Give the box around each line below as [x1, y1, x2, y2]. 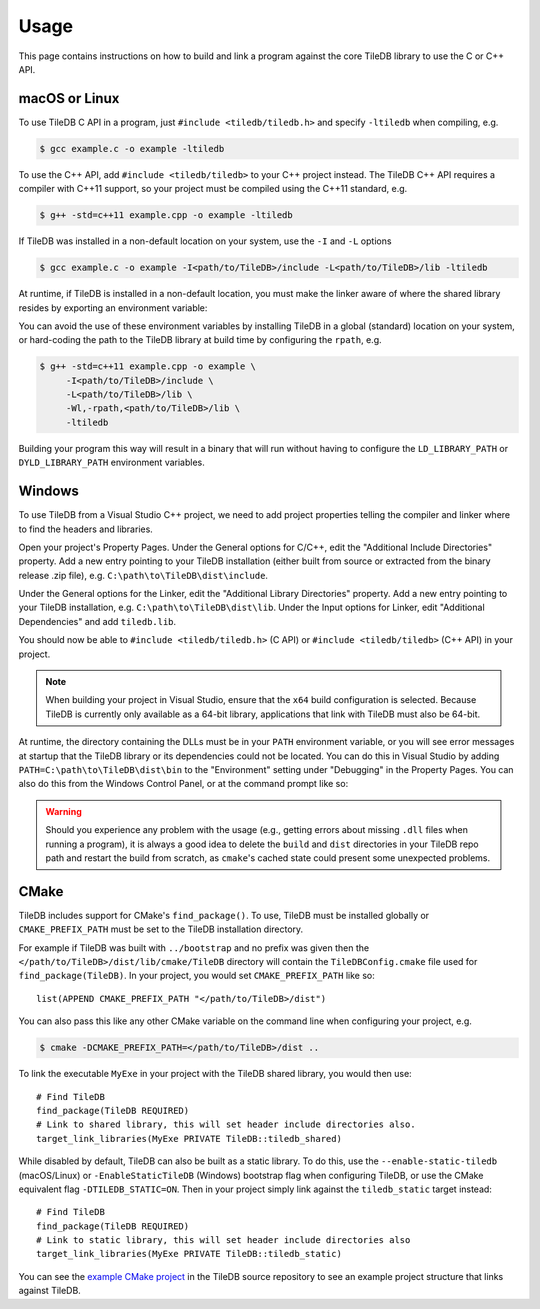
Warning [45, 805, 82, 817]
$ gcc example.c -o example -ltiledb [39, 143, 225, 154]
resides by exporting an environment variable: [18, 301, 208, 314]
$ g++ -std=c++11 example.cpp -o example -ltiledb [39, 210, 294, 221]
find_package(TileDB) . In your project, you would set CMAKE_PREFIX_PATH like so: [18, 970, 375, 982]
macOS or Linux [18, 90, 120, 107]
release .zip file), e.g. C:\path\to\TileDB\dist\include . [18, 569, 269, 581]
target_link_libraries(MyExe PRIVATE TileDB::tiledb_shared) [36, 1133, 342, 1144]
